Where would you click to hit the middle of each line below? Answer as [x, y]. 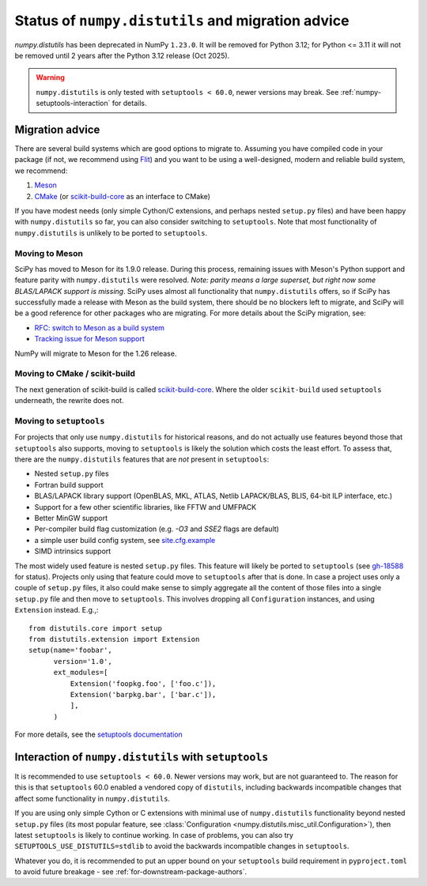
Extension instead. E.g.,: [57, 610]
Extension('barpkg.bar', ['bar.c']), [143, 694]
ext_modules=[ [81, 673]
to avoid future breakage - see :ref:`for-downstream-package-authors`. [131, 872]
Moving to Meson [49, 253]
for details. [129, 104]
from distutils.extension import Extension [114, 639]
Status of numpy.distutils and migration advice [182, 21]
